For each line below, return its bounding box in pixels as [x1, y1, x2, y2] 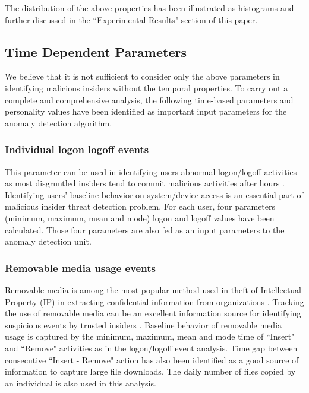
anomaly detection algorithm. [5, 116, 112, 129]
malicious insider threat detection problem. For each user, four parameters [5, 200, 276, 213]
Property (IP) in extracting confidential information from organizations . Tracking [5, 295, 304, 308]
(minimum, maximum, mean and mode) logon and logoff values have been [5, 211, 275, 224]
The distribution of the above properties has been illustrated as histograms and [5, 2, 294, 14]
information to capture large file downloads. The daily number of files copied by [5, 365, 296, 378]
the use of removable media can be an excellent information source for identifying [5, 307, 301, 319]
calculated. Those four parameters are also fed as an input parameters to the [5, 223, 285, 236]
